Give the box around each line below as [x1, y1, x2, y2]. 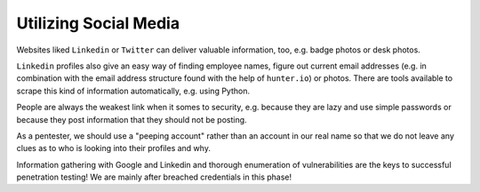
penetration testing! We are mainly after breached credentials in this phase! [16, 172, 292, 182]
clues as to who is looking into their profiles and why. [16, 143, 211, 154]
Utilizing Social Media [16, 13, 180, 33]
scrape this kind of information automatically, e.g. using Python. [16, 85, 251, 96]
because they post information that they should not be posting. [16, 114, 248, 124]
